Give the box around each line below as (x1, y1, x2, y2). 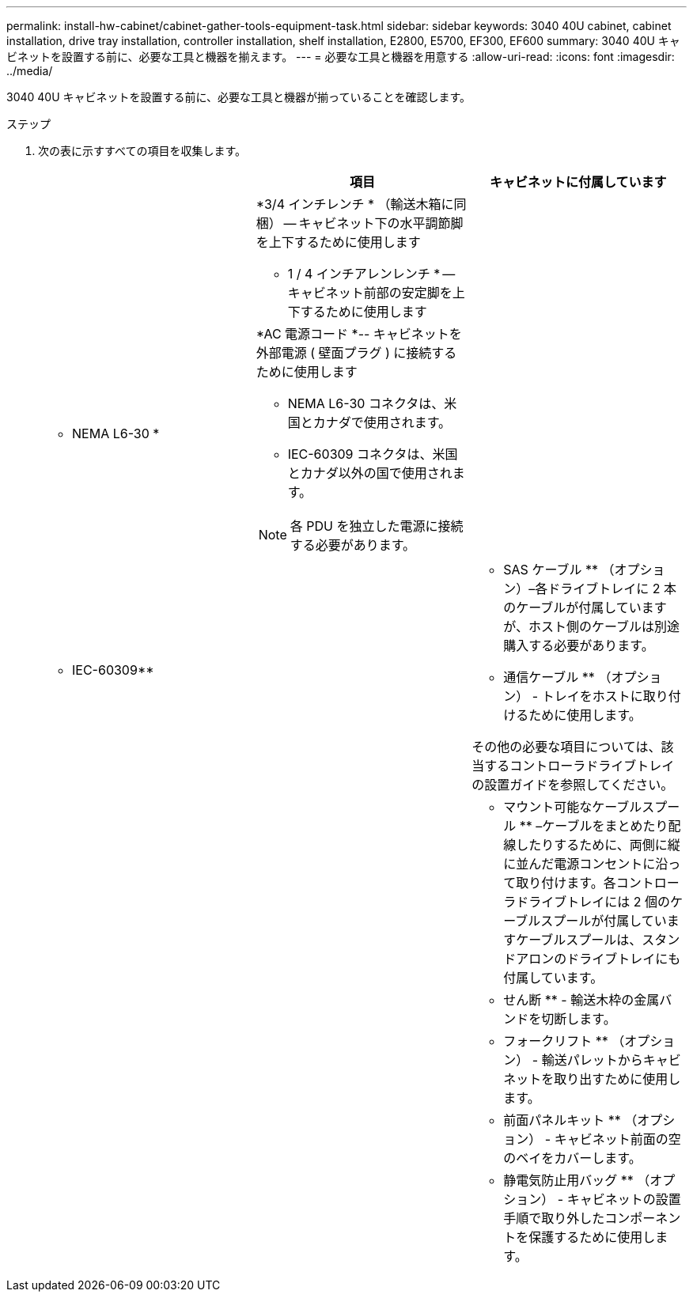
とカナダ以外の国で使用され (287, 465, 453, 481)
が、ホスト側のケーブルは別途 (503, 619, 680, 634)
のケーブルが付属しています (503, 600, 667, 615)
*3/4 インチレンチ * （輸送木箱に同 (256, 196, 467, 212)
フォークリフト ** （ (503, 1033, 625, 1049)
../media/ (6, 64, 53, 78)
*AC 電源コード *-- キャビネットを (256, 326, 462, 342)
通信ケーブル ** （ (503, 669, 612, 685)
